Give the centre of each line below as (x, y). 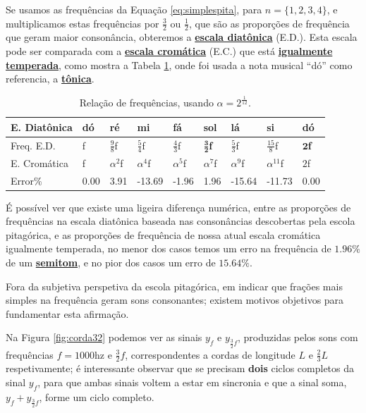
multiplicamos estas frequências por (83, 23)
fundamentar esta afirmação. (67, 313)
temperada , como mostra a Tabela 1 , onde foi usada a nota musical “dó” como (179, 64)
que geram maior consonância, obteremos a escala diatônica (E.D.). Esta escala (182, 37)
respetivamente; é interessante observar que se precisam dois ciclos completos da (180, 368)
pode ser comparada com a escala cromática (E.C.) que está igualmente (169, 51)
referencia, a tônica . (50, 79)
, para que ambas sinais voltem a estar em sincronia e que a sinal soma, (192, 382)
